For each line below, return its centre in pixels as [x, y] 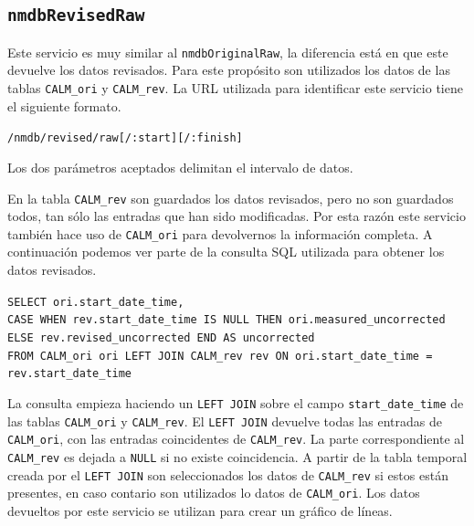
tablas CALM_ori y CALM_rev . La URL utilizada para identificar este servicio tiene [235, 88]
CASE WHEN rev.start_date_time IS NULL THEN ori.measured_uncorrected [226, 320]
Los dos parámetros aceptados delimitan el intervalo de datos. [180, 167]
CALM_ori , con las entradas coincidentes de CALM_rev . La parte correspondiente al [236, 439]
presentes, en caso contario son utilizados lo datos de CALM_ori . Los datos [214, 493]
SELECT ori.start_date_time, [96, 302]
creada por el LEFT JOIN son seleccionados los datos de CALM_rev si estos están [228, 474]
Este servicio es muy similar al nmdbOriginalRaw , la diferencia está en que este [228, 52]
